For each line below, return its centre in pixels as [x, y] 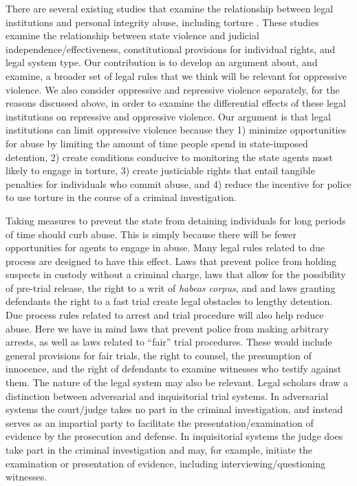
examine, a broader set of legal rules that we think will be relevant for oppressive [176, 75]
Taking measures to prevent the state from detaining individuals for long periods [176, 220]
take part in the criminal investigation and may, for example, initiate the [159, 450]
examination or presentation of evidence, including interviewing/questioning [166, 463]
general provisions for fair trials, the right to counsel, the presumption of [159, 355]
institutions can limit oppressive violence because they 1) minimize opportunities [176, 130]
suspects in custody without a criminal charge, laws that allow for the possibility [176, 274]
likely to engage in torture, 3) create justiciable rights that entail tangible [160, 170]
